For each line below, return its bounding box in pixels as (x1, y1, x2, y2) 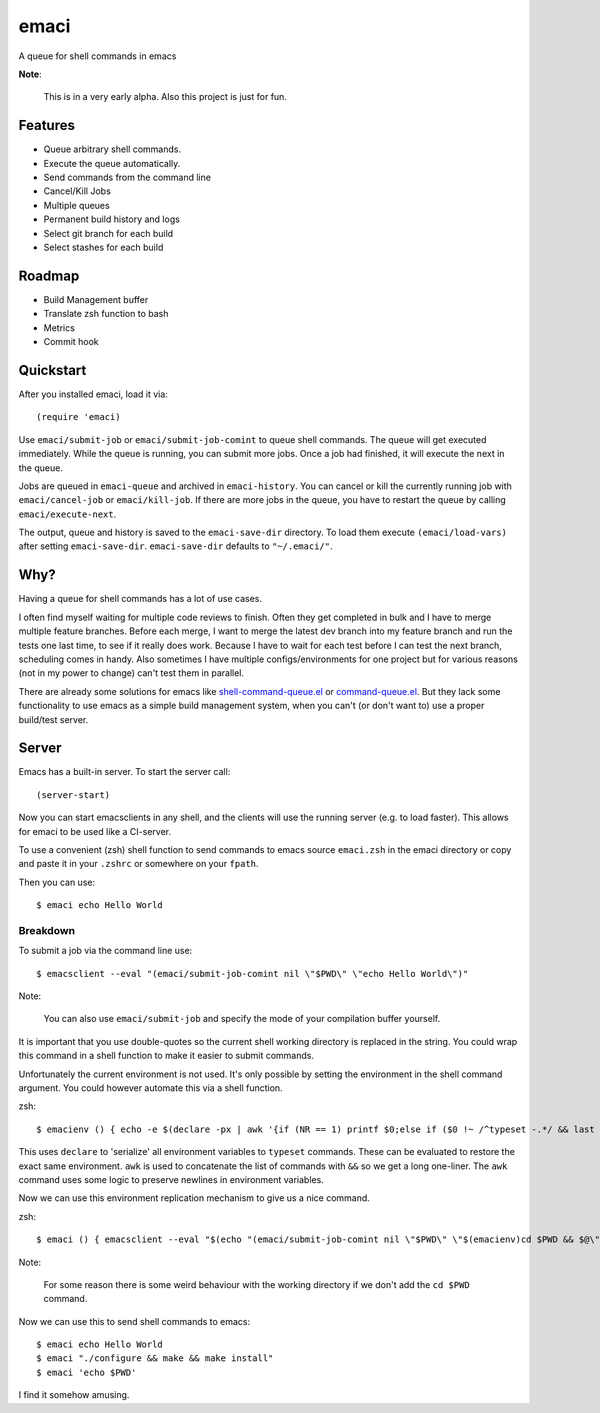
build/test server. (18, 713, 89, 725)
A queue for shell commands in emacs (18, 50, 177, 62)
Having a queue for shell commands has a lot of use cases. (18, 593, 262, 605)
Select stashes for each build (43, 241, 164, 253)
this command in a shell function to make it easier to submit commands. (18, 1050, 315, 1062)
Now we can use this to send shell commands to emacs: (18, 1315, 251, 1327)
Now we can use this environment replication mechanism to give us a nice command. (18, 1192, 370, 1204)
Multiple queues (43, 199, 110, 211)
